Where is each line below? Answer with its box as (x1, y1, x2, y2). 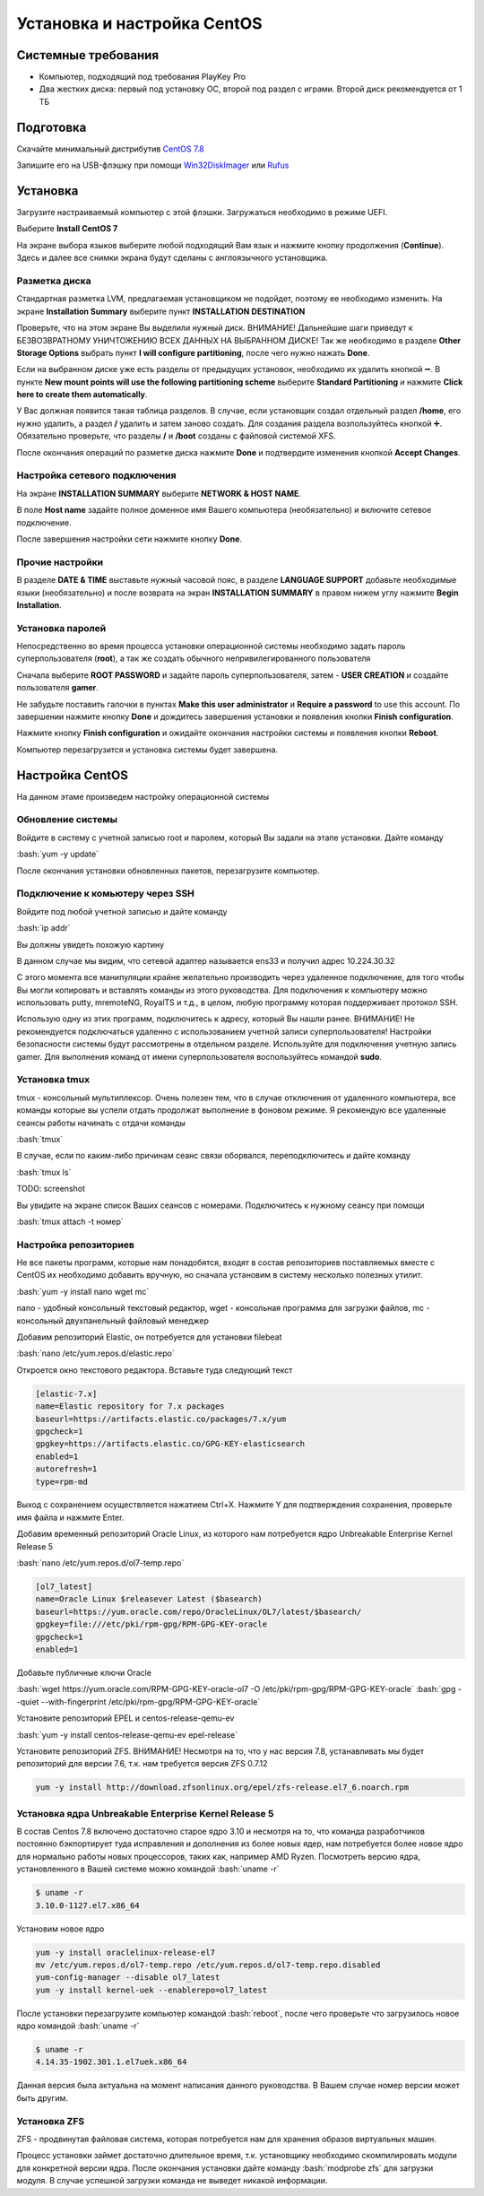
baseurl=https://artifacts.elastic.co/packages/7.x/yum (35, 1413, 287, 1424)
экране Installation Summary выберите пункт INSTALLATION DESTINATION (16, 306, 306, 317)
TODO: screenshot (16, 1184, 85, 1194)
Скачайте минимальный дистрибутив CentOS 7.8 (16, 143, 205, 154)
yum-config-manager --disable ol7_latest (35, 1973, 220, 1983)
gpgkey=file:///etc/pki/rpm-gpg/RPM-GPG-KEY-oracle (35, 1619, 268, 1629)
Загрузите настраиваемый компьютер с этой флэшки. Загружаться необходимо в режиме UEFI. (16, 207, 388, 218)
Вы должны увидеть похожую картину (16, 939, 165, 950)
